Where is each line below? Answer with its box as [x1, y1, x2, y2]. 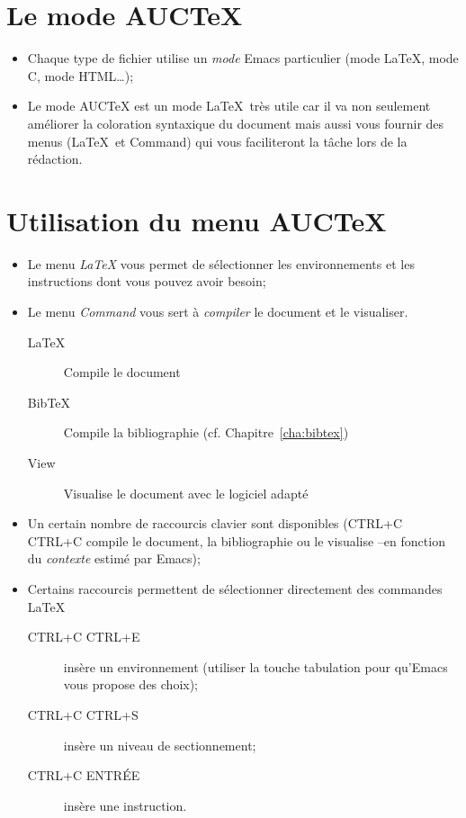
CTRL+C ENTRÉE [27, 766, 140, 785]
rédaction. [27, 149, 83, 168]
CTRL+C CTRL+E [27, 627, 140, 646]
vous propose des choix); [63, 675, 199, 694]
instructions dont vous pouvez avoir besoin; [27, 272, 266, 291]
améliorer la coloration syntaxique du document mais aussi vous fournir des [27, 113, 444, 132]
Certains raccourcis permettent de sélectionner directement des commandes [27, 579, 443, 598]
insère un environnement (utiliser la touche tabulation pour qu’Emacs [63, 657, 448, 676]
